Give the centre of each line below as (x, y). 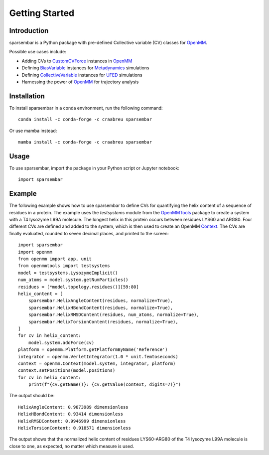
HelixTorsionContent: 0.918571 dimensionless (75, 428)
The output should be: (32, 396)
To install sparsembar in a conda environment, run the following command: (86, 108)
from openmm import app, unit (55, 259)
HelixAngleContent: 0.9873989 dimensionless (73, 407)
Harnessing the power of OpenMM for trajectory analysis (80, 82)
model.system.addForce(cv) (61, 342)
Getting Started (42, 13)
